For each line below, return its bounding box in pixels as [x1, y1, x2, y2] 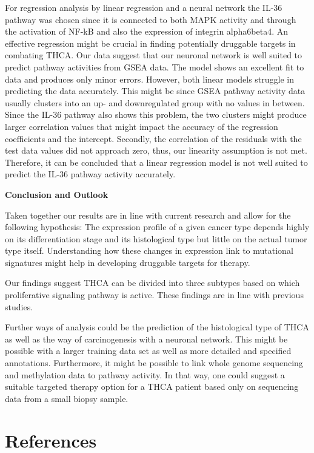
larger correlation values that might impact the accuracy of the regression [5, 120, 278, 132]
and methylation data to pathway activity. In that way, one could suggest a [5, 368, 285, 381]
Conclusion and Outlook [5, 188, 109, 200]
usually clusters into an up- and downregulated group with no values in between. [5, 96, 305, 109]
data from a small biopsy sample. [5, 392, 129, 404]
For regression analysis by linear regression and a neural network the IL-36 [5, 1, 282, 13]
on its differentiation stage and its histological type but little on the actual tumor [5, 232, 307, 245]
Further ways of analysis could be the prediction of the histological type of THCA [5, 321, 309, 333]
